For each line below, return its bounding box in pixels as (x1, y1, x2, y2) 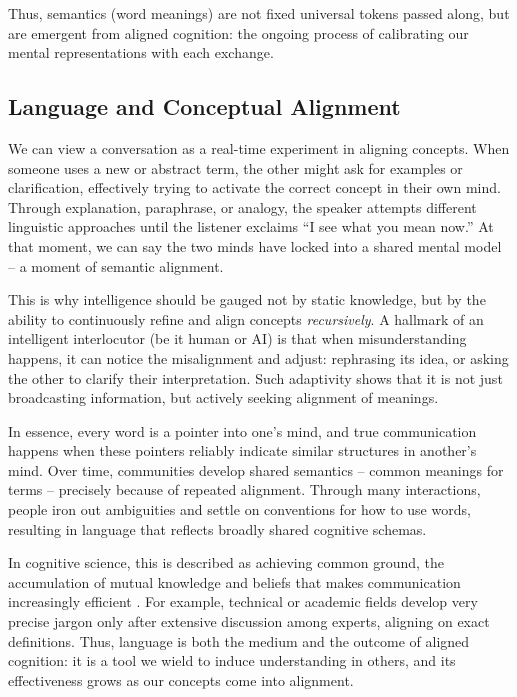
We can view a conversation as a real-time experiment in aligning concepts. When (8, 137, 510, 158)
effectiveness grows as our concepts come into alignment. (8, 669, 354, 690)
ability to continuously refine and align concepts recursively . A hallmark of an (8, 308, 484, 329)
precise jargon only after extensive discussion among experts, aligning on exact (8, 611, 490, 632)
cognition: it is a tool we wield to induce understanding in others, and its (8, 650, 456, 671)
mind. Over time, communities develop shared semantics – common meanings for (8, 459, 504, 480)
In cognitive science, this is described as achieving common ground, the (8, 552, 444, 573)
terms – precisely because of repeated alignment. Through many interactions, (8, 479, 481, 500)
